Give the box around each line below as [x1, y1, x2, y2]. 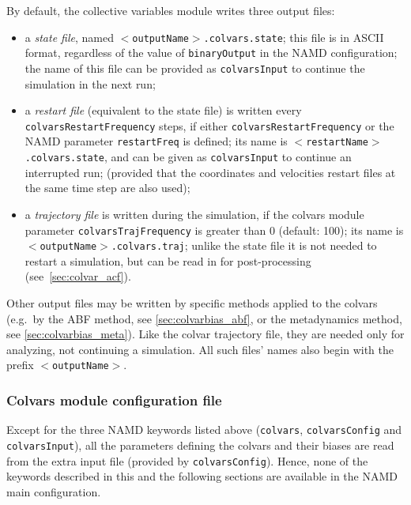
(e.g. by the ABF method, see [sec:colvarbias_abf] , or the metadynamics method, [6, 310, 402, 326]
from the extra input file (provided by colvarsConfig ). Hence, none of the [6, 452, 368, 469]
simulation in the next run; [25, 75, 156, 92]
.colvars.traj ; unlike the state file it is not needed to [111, 237, 377, 254]
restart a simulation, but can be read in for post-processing [25, 252, 311, 269]
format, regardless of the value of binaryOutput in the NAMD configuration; [25, 44, 398, 61]
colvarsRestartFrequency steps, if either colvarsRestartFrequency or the [25, 117, 394, 134]
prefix [6, 356, 34, 373]
